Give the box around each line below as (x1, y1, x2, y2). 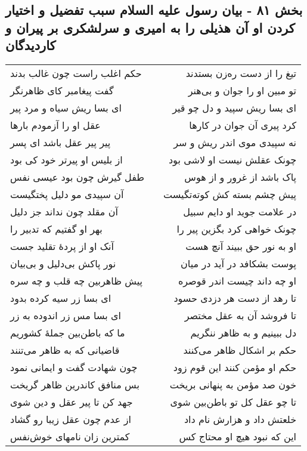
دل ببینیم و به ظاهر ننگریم (190, 325, 297, 339)
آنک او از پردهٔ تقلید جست (10, 239, 114, 253)
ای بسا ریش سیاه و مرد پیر (10, 100, 122, 115)
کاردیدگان (5, 36, 56, 54)
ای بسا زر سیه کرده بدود (10, 291, 111, 305)
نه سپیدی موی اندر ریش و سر (173, 135, 297, 149)
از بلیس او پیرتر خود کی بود (10, 152, 123, 166)
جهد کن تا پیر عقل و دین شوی (10, 394, 133, 409)
